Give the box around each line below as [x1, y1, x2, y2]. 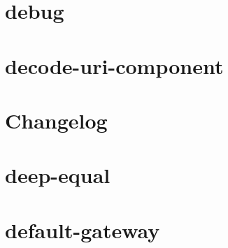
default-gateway [5, 215, 160, 244]
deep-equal [5, 161, 111, 189]
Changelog [5, 105, 108, 134]
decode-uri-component [5, 51, 224, 80]
